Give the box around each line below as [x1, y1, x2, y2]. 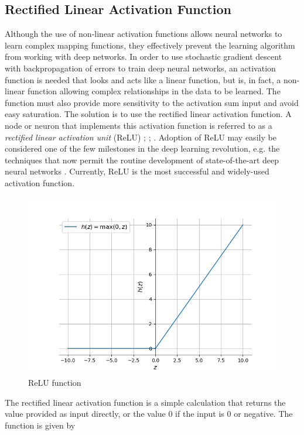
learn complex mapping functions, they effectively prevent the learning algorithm [5, 39, 295, 51]
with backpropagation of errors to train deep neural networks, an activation [5, 61, 276, 74]
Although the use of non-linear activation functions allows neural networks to [5, 28, 282, 40]
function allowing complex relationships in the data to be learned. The [27, 85, 281, 97]
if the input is [175, 407, 224, 420]
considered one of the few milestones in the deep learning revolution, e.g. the [5, 142, 280, 155]
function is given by [5, 419, 76, 431]
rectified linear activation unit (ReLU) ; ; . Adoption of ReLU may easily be [5, 131, 276, 143]
